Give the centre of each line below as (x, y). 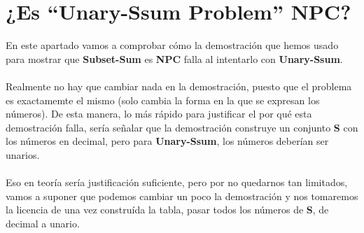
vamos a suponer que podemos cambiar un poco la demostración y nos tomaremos (182, 196)
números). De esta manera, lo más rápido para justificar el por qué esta (159, 114)
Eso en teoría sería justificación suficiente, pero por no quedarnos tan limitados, (177, 182)
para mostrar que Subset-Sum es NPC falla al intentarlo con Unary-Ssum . (174, 58)
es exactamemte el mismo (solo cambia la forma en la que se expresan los (163, 100)
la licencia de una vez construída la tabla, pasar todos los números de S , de (167, 210)
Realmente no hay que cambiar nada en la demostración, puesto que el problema (179, 86)
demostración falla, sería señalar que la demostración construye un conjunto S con (182, 127)
